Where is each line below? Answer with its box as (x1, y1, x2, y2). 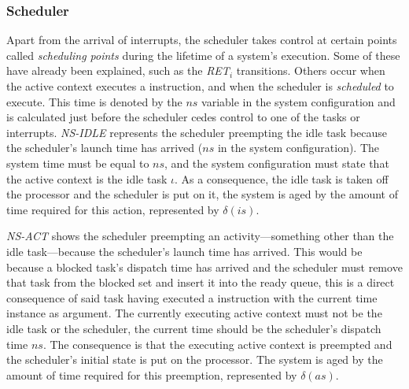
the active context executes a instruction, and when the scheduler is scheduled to (6, 78, 394, 94)
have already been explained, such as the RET (6, 62, 230, 79)
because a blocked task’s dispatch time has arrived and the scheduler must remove (6, 258, 403, 275)
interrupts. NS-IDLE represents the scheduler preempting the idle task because (6, 124, 388, 140)
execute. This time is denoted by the (6, 93, 182, 109)
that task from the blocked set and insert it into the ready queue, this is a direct (6, 274, 395, 291)
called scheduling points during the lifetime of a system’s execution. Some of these (6, 46, 400, 63)
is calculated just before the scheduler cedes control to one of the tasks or (6, 109, 360, 125)
